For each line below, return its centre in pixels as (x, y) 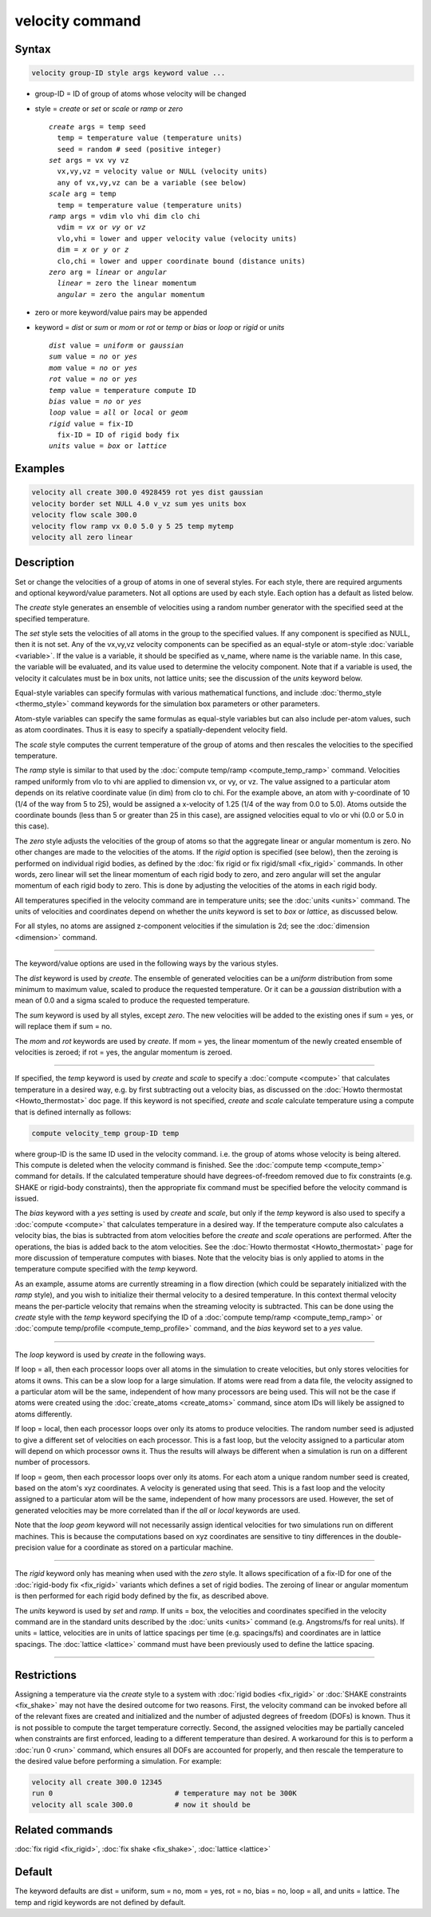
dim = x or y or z (93, 250)
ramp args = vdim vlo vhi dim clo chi (125, 216)
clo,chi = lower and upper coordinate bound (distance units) (182, 261)
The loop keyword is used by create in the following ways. (111, 1355)
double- (389, 1536)
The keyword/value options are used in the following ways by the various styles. (146, 963)
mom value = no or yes (93, 368)
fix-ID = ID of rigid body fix (118, 435)
